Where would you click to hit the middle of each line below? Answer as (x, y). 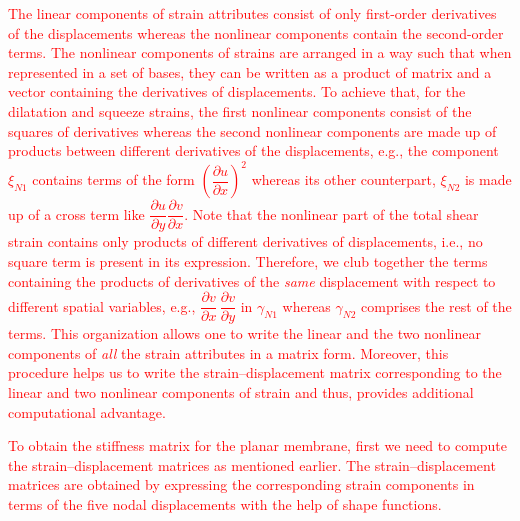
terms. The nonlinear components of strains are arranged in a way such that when (260, 52)
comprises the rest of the (436, 305)
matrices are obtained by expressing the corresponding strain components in (241, 484)
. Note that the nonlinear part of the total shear (331, 213)
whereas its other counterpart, (343, 179)
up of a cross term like (76, 213)
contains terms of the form (113, 179)
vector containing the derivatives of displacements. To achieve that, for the (237, 91)
